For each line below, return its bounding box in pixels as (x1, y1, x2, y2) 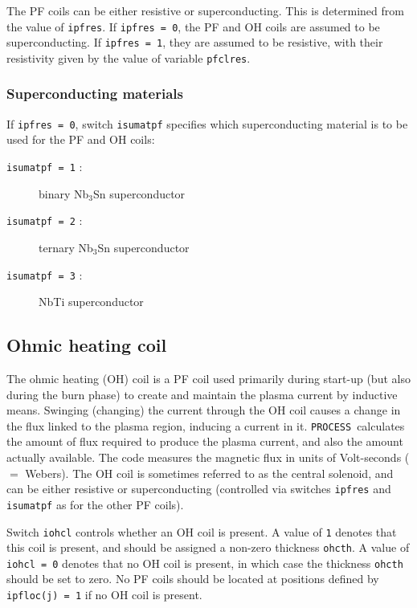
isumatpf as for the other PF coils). (6, 496, 184, 512)
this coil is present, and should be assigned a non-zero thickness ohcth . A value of (6, 539, 410, 556)
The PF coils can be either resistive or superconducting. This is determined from (6, 2, 404, 18)
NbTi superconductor (39, 293, 144, 310)
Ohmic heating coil (6, 333, 167, 357)
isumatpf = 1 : (6, 158, 83, 175)
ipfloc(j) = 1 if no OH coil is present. (6, 586, 202, 603)
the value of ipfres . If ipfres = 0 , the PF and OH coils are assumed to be (6, 18, 380, 35)
